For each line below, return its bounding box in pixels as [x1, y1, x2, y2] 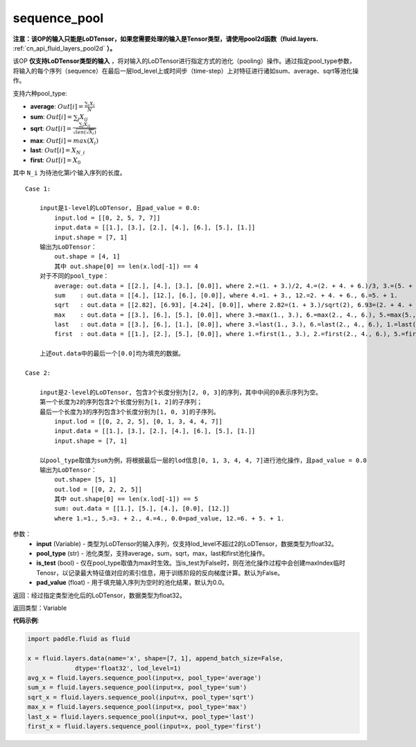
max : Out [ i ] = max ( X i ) [30, 137, 98, 146]
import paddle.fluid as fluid [27, 635, 130, 643]
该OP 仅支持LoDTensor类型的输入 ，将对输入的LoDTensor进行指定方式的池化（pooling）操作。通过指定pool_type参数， [12, 57, 356, 65]
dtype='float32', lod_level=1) [75, 664, 182, 672]
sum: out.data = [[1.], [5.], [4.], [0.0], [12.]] [54, 504, 230, 513]
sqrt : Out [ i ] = [30, 124, 72, 132]
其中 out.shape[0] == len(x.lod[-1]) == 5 [54, 495, 198, 503]
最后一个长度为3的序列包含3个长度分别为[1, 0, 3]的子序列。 [39, 407, 220, 416]
